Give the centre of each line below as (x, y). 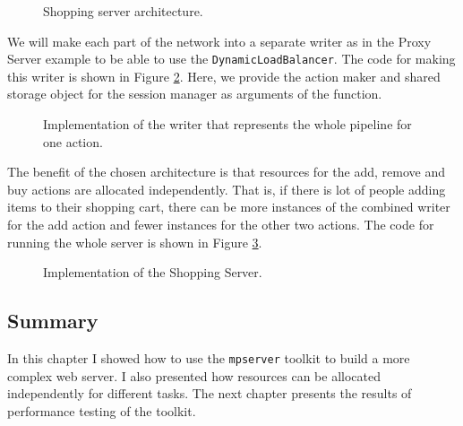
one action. (73, 141)
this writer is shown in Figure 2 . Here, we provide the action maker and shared (224, 76)
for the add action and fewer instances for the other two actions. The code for (221, 224)
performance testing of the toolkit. (102, 410)
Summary (53, 321)
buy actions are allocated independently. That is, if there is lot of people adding (227, 189)
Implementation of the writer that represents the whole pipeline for (227, 124)
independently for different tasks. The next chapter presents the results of (210, 393)
